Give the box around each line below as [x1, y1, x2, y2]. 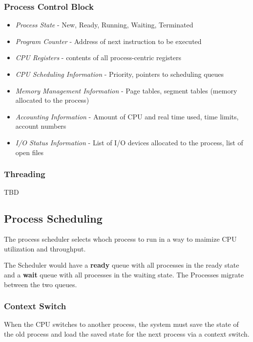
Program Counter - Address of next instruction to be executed [15, 36, 202, 46]
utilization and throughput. [4, 243, 86, 253]
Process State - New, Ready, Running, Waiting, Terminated [15, 20, 193, 30]
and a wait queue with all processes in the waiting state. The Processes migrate [4, 269, 244, 279]
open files [15, 147, 44, 157]
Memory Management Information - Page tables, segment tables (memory [15, 85, 237, 95]
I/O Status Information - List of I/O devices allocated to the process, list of [15, 137, 243, 147]
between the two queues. [4, 279, 77, 289]
